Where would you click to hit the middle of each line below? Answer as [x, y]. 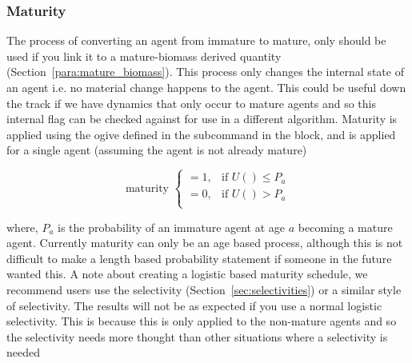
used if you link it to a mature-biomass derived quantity [144, 56]
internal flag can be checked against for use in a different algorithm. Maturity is [202, 119]
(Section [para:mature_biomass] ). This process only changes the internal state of [205, 72]
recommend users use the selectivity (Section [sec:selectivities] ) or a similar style [204, 289]
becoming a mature [345, 227]
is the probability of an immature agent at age [172, 227]
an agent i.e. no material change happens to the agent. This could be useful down [206, 87]
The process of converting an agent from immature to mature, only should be [196, 40]
